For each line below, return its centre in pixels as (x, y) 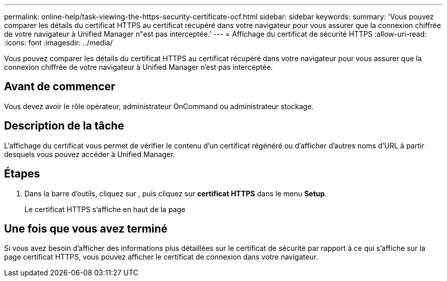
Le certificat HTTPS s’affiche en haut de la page (105, 209)
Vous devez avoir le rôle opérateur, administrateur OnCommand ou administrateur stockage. (159, 106)
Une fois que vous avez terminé (86, 228)
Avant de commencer (60, 87)
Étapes (22, 174)
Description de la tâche (64, 126)
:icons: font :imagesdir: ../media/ (58, 43)
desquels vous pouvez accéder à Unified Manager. (90, 154)
